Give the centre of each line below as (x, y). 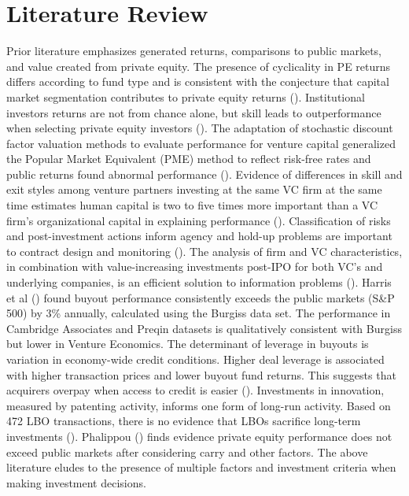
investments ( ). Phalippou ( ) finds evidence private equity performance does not (199, 436)
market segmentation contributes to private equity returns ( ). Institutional (186, 96)
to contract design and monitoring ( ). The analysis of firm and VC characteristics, (204, 251)
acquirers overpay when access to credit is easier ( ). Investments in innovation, (195, 390)
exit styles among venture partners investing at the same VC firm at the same (194, 189)
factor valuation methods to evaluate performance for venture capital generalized (201, 143)
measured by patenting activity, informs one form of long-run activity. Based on (199, 405)
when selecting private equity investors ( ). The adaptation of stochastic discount (200, 128)
